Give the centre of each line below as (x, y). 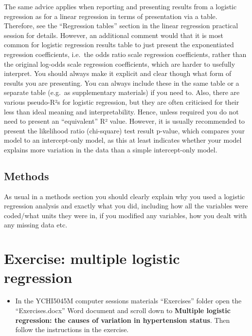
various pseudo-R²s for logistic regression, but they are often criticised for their (122, 102)
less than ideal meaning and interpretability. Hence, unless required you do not (121, 111)
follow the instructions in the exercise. (72, 329)
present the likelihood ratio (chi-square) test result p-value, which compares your (124, 130)
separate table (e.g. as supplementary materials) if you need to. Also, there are (122, 92)
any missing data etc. (36, 225)
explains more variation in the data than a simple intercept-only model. (111, 149)
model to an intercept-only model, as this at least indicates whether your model (123, 140)
